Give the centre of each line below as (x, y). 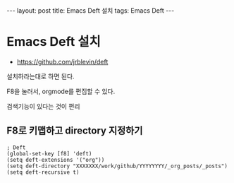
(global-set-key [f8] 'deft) (49, 153)
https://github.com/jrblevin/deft (62, 61)
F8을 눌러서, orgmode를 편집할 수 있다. (61, 91)
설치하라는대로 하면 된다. (41, 76)
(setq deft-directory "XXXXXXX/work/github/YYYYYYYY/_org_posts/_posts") (117, 166)
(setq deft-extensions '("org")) (56, 160)
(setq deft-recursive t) (43, 172)
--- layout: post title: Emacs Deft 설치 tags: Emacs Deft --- (91, 11)
